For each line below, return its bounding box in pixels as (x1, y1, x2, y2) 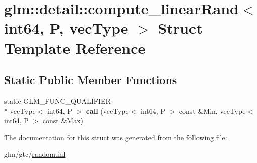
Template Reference (4, 37, 146, 58)
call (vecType (86, 105, 129, 116)
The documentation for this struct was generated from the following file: (4, 132, 227, 142)
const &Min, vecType (179, 105, 246, 116)
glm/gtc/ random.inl (4, 149, 66, 159)
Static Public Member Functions (4, 72, 177, 88)
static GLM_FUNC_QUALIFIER (4, 95, 111, 106)
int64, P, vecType (4, 18, 128, 38)
